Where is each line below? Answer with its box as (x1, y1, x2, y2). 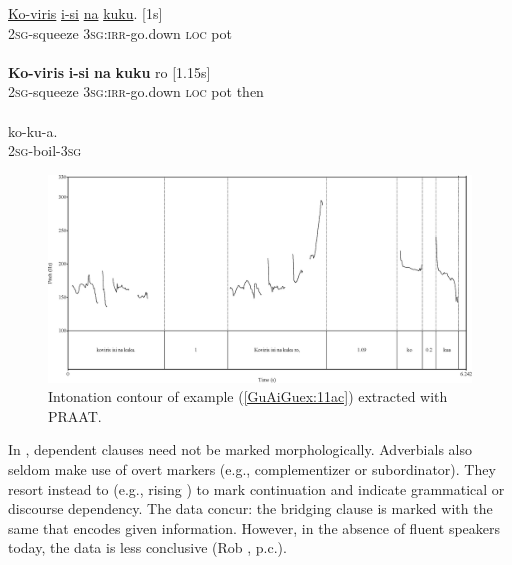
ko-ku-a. (8, 120, 58, 141)
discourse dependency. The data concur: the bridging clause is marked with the (8, 498, 493, 519)
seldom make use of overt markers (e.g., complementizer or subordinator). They (8, 458, 496, 479)
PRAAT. (48, 405, 102, 426)
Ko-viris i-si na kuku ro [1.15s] (8, 61, 211, 82)
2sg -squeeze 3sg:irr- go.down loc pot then (8, 81, 264, 102)
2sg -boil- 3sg (8, 140, 82, 161)
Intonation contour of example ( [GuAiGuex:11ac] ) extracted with (48, 386, 448, 407)
